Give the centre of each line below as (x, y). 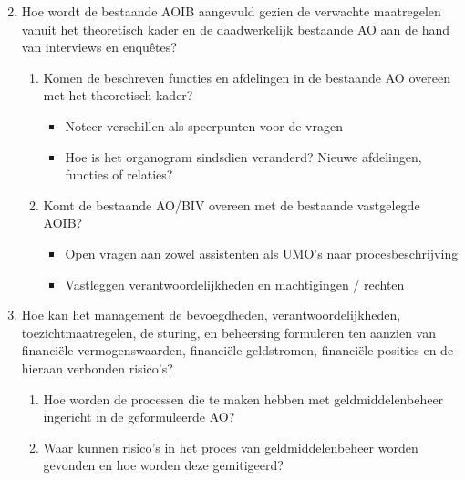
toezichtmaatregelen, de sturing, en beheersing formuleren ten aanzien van (228, 332)
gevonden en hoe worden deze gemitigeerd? (163, 465)
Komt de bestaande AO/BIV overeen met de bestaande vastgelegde (232, 204)
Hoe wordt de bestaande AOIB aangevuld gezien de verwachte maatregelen (231, 11)
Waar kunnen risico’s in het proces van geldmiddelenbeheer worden (231, 447)
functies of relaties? (119, 174)
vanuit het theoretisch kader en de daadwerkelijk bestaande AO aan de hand (236, 29)
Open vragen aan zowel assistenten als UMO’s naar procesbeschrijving (262, 253)
